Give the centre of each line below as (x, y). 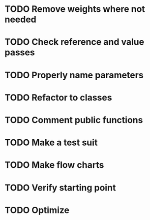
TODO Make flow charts (54, 165)
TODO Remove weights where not (75, 9)
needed (20, 19)
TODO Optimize (37, 210)
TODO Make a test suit (51, 142)
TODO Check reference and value (75, 42)
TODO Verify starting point (60, 188)
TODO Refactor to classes (58, 97)
